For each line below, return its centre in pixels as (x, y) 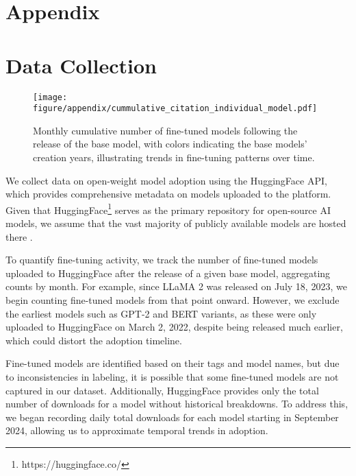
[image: (50, 97)
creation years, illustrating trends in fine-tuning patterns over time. (174, 157)
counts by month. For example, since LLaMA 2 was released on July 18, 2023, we (176, 286)
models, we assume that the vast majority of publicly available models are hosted (176, 223)
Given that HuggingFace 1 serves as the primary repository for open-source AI (168, 209)
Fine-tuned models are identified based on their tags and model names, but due (173, 363)
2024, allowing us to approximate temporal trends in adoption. (137, 430)
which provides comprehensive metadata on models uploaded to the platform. (168, 194)
